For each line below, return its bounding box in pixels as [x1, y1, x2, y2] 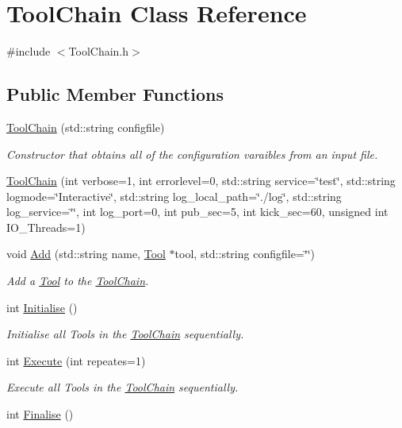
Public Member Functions [6, 82, 224, 106]
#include [6, 43, 51, 60]
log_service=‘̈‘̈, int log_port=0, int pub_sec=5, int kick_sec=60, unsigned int [6, 203, 389, 220]
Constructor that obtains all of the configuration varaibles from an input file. [6, 145, 378, 162]
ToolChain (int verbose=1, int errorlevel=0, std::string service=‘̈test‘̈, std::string [6, 172, 396, 189]
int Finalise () [6, 406, 74, 422]
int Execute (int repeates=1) [6, 352, 146, 368]
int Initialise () [6, 299, 78, 315]
